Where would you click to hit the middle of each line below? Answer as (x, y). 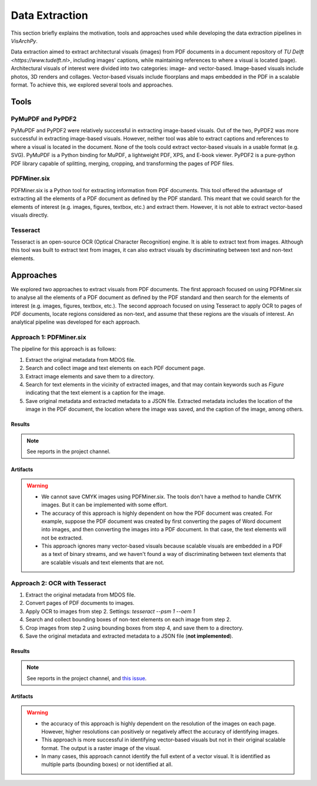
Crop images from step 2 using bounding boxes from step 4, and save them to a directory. (134, 628)
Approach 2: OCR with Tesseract (58, 583)
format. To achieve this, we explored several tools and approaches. (92, 85)
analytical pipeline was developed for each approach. (76, 322)
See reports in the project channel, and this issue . (87, 678)
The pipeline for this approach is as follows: (64, 349)
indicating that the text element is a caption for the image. (95, 393)
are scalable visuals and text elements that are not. (103, 562)
